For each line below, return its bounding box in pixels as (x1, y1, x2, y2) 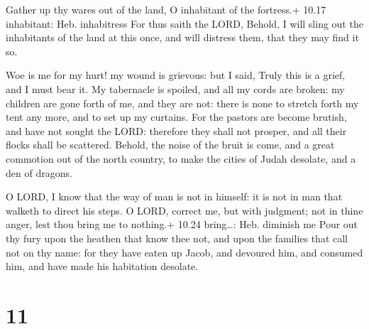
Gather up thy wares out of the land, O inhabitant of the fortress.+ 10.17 (6, 2, 326, 16)
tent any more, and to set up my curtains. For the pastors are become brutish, (6, 109, 347, 124)
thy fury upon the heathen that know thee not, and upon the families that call (6, 230, 348, 245)
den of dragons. (6, 165, 72, 180)
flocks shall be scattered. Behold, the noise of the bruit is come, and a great (6, 137, 335, 152)
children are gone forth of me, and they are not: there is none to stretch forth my (6, 95, 359, 110)
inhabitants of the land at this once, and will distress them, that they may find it (6, 30, 359, 45)
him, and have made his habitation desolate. (6, 259, 199, 274)
